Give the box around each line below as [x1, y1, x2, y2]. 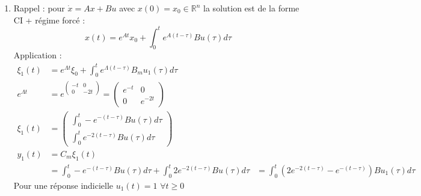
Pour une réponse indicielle [13, 179, 114, 191]
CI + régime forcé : [13, 13, 85, 26]
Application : [13, 49, 62, 61]
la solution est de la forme [203, 2, 300, 14]
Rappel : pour [13, 2, 65, 14]
